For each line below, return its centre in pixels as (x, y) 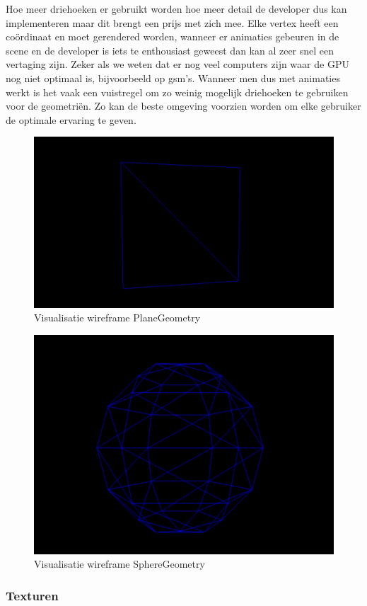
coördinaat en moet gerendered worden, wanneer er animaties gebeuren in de (173, 36)
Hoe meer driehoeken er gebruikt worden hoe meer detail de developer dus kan (176, 8)
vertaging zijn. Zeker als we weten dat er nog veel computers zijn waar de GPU (177, 64)
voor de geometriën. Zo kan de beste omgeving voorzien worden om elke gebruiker (183, 106)
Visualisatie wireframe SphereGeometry (120, 564)
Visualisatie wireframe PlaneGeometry (117, 318)
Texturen (32, 595)
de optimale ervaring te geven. (71, 119)
